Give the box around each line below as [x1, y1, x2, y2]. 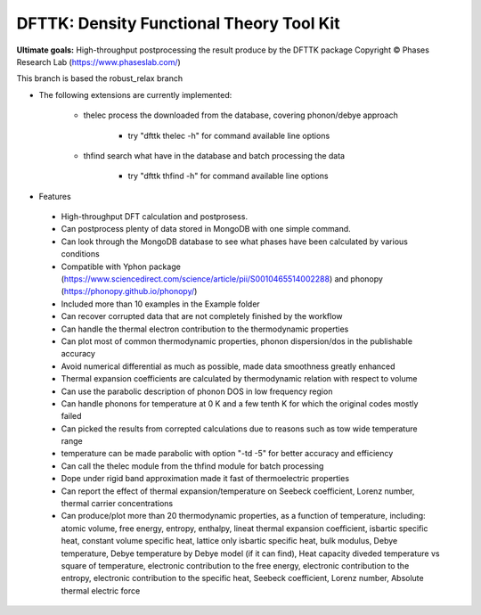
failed [61, 411, 82, 422]
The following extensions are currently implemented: [38, 89, 232, 100]
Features [38, 191, 71, 201]
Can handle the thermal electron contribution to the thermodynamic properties [61, 324, 349, 334]
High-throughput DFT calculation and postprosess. [61, 211, 249, 222]
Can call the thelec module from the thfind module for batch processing [61, 460, 324, 471]
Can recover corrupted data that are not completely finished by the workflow [61, 311, 343, 322]
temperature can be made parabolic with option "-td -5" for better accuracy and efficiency [61, 448, 394, 459]
